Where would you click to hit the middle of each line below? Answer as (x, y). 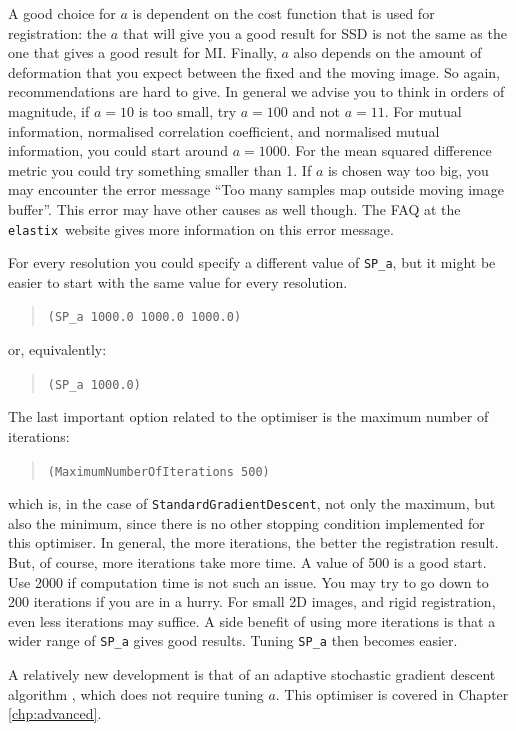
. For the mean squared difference (389, 150)
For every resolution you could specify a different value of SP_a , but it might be (252, 262)
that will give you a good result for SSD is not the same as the (314, 32)
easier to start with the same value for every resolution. (178, 281)
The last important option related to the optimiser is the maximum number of (248, 416)
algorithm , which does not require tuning (136, 693)
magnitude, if (49, 110)
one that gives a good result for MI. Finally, (142, 52)
